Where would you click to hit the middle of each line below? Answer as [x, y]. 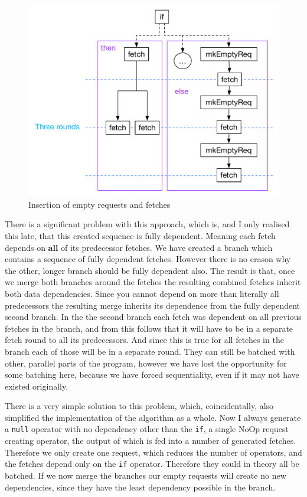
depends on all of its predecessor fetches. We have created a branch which [139, 247]
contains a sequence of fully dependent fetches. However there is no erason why [148, 259]
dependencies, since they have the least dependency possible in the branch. [140, 487]
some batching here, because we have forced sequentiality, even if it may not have [152, 375]
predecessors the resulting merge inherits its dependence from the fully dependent [153, 305]
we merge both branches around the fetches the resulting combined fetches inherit [153, 282]
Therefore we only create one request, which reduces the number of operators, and [153, 452]
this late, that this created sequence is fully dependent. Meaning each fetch [140, 235]
